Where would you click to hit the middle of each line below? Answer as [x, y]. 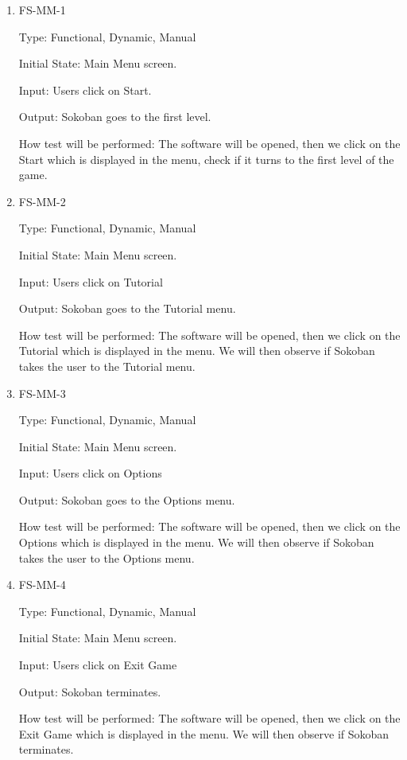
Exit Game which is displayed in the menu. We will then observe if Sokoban [204, 733]
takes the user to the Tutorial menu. [107, 366]
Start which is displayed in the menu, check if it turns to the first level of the [206, 159]
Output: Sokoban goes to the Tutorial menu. [127, 308]
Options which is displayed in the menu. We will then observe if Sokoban [196, 542]
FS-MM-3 [42, 393]
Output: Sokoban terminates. [90, 691]
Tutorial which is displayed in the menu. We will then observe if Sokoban [197, 351]
